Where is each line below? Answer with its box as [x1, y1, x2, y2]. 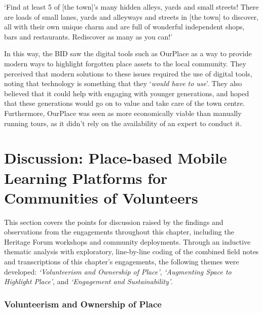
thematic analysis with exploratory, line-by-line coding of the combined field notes [4, 246, 259, 257]
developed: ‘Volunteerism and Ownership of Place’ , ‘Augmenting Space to [4, 266, 232, 277]
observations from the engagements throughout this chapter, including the [4, 226, 234, 237]
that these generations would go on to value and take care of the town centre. [4, 98, 245, 108]
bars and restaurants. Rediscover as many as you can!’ [4, 31, 173, 42]
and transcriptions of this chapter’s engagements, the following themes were [4, 256, 239, 266]
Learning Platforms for [4, 167, 168, 188]
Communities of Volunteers [4, 187, 198, 208]
